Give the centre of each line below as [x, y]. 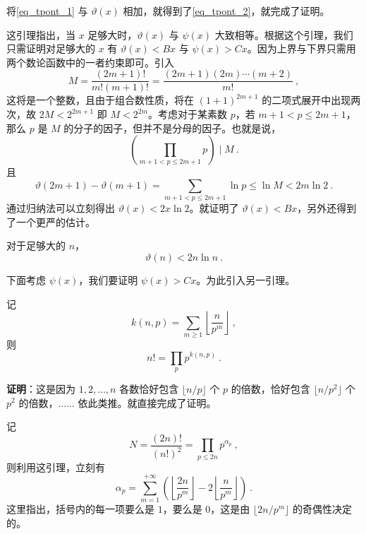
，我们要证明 [108, 279]
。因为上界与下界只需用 [301, 48]
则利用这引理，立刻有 [56, 467]
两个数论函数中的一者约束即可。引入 [90, 62]
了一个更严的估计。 [51, 221]
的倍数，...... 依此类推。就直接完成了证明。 [117, 402]
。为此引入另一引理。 [246, 279]
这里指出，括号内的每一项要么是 [80, 509]
